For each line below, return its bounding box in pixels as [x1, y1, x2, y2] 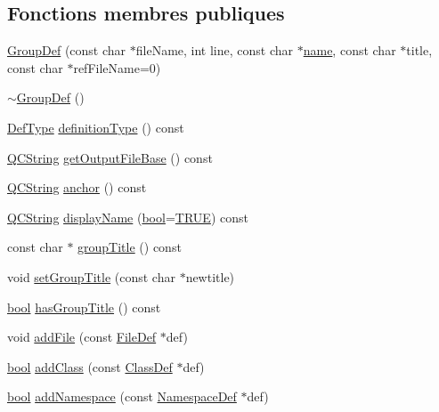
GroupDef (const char [7, 41, 126, 60]
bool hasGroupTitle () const [7, 297, 161, 316]
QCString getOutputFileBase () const [7, 148, 213, 166]
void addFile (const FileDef [7, 327, 157, 346]
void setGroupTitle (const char [7, 267, 175, 286]
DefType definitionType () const [7, 117, 184, 136]
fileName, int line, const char [135, 41, 294, 60]
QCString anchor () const [7, 178, 147, 197]
